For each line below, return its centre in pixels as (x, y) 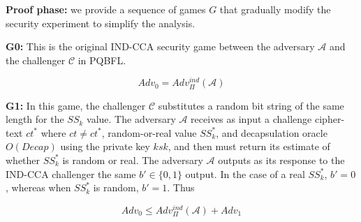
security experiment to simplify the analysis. (101, 23)
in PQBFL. (102, 60)
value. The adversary (131, 119)
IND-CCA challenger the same (71, 173)
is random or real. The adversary (133, 160)
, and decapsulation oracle (272, 132)
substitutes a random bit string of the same (251, 105)
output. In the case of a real (245, 173)
